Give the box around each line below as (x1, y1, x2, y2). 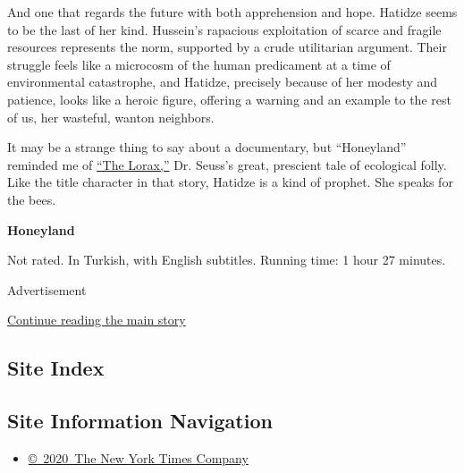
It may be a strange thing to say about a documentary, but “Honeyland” (7, 138, 407, 156)
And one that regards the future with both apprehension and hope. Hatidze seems (7, 3, 458, 21)
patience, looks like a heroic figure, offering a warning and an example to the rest (7, 89, 451, 108)
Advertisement (7, 280, 87, 299)
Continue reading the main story (7, 310, 186, 329)
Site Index (7, 354, 105, 382)
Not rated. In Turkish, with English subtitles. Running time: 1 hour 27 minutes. (7, 250, 446, 269)
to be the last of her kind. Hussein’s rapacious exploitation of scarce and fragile (7, 20, 442, 38)
